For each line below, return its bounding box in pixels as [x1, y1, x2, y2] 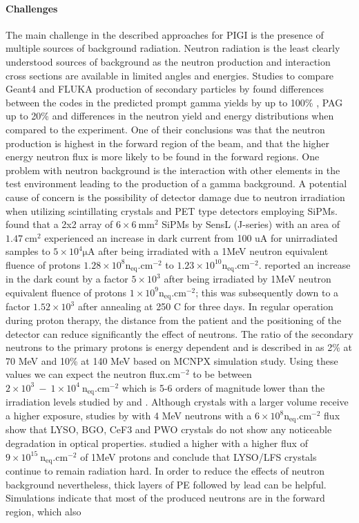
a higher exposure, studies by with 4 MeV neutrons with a [6, 408, 252, 422]
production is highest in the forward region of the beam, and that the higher [6, 135, 330, 150]
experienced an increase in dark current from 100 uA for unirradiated [44, 230, 338, 245]
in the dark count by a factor [6, 272, 128, 286]
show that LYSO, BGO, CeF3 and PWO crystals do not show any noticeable [6, 422, 332, 437]
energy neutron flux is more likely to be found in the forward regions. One [6, 149, 320, 164]
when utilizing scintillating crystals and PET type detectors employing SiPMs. [6, 203, 338, 218]
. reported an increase [258, 257, 351, 272]
